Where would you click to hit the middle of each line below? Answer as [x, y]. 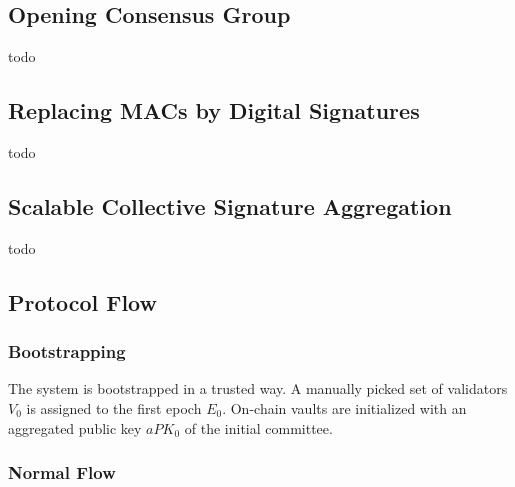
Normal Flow [62, 472]
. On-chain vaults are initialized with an [344, 407]
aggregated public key [75, 427]
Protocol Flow [82, 301]
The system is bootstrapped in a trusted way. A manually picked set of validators [258, 388]
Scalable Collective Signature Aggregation [230, 205]
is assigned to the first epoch [114, 407]
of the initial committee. [258, 427]
